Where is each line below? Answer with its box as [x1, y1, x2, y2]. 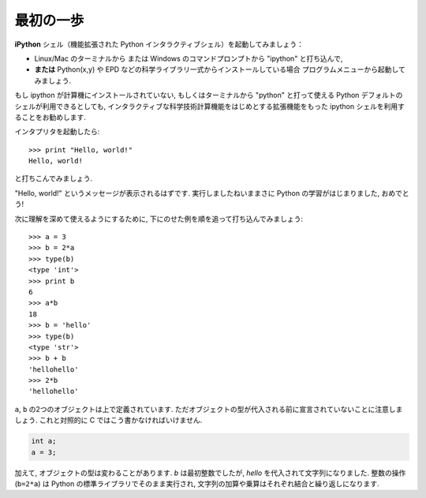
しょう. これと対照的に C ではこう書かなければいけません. [14, 415, 203, 425]
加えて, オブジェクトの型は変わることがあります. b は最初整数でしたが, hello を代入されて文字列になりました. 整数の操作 [14, 468, 406, 477]
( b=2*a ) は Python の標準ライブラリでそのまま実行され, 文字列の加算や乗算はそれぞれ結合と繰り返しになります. [14, 479, 379, 489]
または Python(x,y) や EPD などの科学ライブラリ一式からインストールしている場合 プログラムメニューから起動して [34, 65, 405, 74]
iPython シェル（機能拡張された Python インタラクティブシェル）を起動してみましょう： [14, 39, 304, 49]
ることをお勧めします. [14, 112, 87, 122]
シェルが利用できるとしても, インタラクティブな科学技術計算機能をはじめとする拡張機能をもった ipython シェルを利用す [14, 101, 405, 110]
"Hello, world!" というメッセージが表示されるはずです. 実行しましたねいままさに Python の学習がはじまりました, [14, 188, 380, 197]
